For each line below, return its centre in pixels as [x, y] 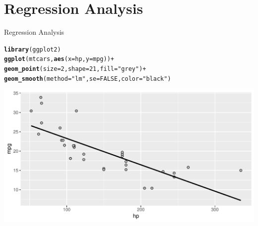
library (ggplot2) [32, 49]
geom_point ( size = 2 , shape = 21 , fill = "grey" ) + [75, 69]
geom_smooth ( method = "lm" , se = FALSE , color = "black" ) [88, 79]
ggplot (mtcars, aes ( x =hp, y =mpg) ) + [59, 59]
